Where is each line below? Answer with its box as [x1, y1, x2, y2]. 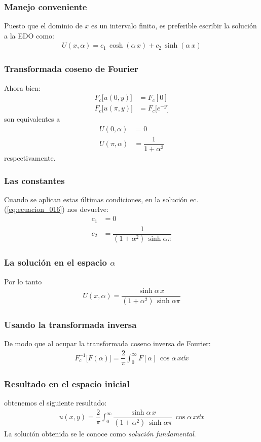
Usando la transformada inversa [4, 318, 137, 331]
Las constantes [4, 174, 65, 187]
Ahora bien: [4, 82, 41, 93]
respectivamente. [4, 153, 56, 163]
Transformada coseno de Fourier [4, 62, 138, 75]
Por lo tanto [4, 276, 42, 286]
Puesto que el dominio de [4, 20, 83, 31]
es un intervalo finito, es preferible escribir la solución [91, 20, 257, 31]
